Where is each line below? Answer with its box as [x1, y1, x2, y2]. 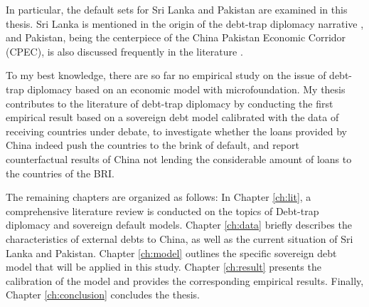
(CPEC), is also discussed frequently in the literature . [6, 43, 243, 58]
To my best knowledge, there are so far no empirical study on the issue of [6, 68, 326, 83]
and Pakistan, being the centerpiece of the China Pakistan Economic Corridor [6, 30, 346, 45]
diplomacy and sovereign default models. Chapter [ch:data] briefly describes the [6, 217, 352, 232]
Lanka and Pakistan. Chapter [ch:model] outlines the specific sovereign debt [6, 245, 337, 260]
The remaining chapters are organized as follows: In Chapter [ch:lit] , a [6, 189, 311, 204]
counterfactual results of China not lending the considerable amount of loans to [6, 151, 352, 166]
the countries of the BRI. [6, 165, 114, 180]
